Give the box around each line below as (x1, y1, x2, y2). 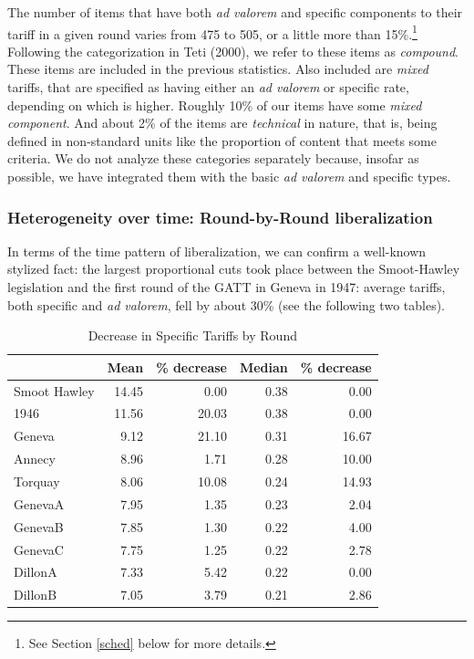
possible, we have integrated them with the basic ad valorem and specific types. (7, 167, 451, 185)
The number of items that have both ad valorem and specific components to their (7, 3, 463, 21)
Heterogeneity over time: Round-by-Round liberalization (7, 205, 433, 228)
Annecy (14, 449, 56, 468)
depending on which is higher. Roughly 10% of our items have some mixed (7, 95, 422, 114)
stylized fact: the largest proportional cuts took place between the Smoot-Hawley (7, 259, 460, 278)
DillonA (14, 562, 57, 581)
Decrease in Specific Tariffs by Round (88, 326, 297, 345)
